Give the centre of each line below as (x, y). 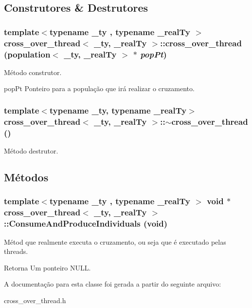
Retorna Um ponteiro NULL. (47, 267)
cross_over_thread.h (35, 300)
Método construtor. (33, 72)
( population (27, 54)
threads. (16, 251)
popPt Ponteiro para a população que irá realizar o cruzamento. (99, 88)
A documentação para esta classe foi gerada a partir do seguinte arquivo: (113, 284)
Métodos (26, 177)
